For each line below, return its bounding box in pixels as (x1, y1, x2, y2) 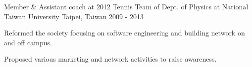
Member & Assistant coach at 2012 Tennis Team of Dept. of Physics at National (4, 1, 249, 11)
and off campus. (4, 37, 52, 47)
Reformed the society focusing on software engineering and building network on (4, 28, 245, 38)
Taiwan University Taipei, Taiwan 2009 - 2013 (4, 11, 144, 21)
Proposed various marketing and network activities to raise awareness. (4, 54, 217, 64)
